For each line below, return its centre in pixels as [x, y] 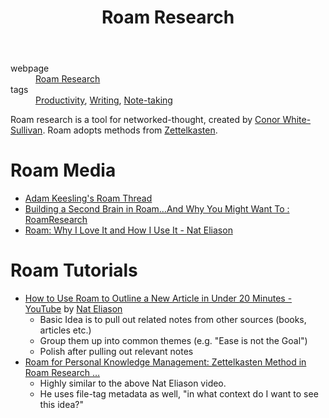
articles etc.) [65, 330]
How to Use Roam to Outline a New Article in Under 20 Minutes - [158, 298]
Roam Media [63, 170]
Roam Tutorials [74, 270]
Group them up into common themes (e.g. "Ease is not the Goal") [173, 341]
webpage [30, 68]
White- [297, 120]
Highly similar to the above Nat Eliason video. [133, 383]
